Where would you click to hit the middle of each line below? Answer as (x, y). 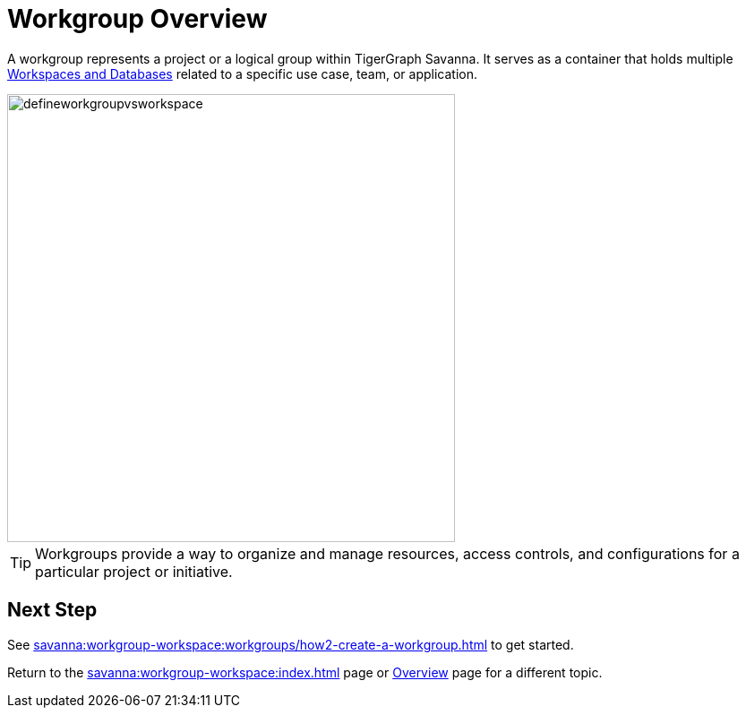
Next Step (52, 610)
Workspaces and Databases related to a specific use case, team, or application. (243, 73)
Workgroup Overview (137, 19)
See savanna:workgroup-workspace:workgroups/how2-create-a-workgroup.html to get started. (291, 644)
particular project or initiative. (134, 571)
